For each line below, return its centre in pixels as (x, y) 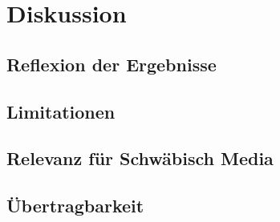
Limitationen (61, 111)
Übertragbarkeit (75, 206)
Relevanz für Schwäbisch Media (140, 158)
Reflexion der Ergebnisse (112, 64)
